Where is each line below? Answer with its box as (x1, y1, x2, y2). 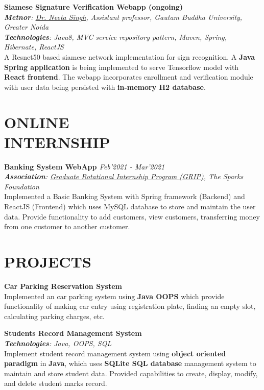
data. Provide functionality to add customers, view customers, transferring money (4, 211, 260, 222)
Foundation (4, 181, 39, 191)
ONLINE (4, 111, 69, 132)
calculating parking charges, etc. (4, 310, 105, 321)
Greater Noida (4, 21, 49, 32)
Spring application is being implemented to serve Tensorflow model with (4, 61, 239, 72)
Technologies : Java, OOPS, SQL (4, 337, 112, 348)
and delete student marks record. (4, 378, 107, 388)
